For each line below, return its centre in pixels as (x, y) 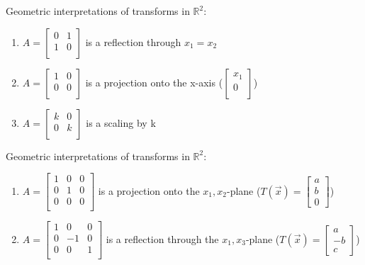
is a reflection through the (162, 238)
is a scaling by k (121, 122)
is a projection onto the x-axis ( (154, 82)
